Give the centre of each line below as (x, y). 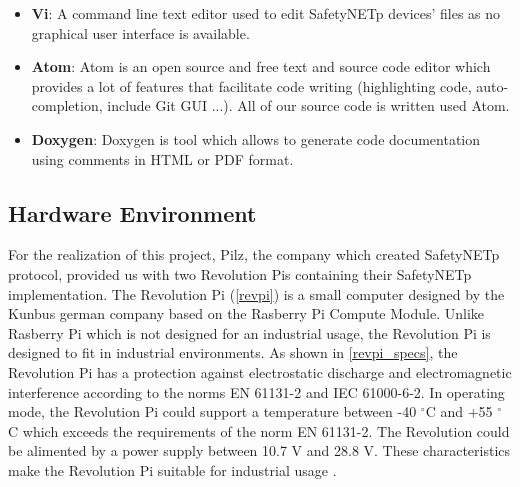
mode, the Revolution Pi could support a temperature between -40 (212, 411)
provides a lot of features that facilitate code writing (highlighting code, (251, 85)
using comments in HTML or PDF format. (162, 158)
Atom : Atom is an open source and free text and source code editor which (261, 66)
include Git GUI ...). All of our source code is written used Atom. (308, 105)
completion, (67, 105)
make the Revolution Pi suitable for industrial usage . (172, 469)
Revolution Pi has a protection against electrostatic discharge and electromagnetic (260, 371)
